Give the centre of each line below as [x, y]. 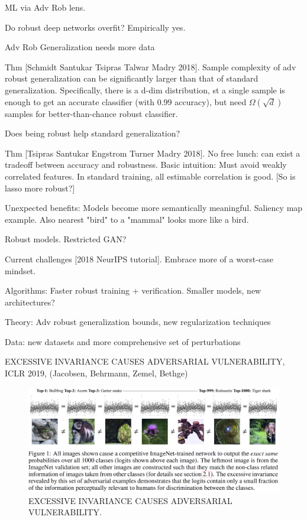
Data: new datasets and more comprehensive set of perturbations [123, 341]
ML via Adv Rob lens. [45, 7]
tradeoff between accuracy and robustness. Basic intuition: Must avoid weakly [146, 165]
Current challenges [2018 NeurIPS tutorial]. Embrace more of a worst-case [139, 259]
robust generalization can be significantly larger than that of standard [132, 78]
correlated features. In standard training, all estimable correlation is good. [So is [150, 176]
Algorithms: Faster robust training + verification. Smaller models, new [133, 290]
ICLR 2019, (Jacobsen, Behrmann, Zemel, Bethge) [96, 373]
